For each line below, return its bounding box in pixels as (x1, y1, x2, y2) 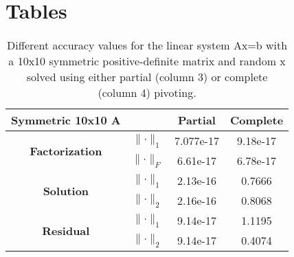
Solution (43, 182, 89, 199)
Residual (42, 222, 90, 238)
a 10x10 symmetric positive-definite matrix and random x (8, 53, 286, 69)
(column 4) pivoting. (98, 85, 196, 101)
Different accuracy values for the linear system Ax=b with (6, 37, 288, 54)
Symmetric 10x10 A (11, 112, 121, 128)
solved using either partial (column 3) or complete (26, 69, 268, 85)
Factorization (30, 142, 102, 159)
